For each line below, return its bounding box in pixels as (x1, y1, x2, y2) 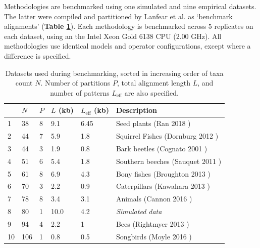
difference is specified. (4, 50, 71, 61)
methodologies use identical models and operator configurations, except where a (4, 40, 251, 51)
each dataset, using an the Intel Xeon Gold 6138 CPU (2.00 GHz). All (4, 30, 222, 41)
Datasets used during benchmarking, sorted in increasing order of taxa (5, 67, 224, 78)
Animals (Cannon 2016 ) (116, 193, 192, 204)
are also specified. (124, 87, 179, 98)
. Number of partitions (40, 77, 111, 88)
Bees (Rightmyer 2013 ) (116, 218, 189, 229)
